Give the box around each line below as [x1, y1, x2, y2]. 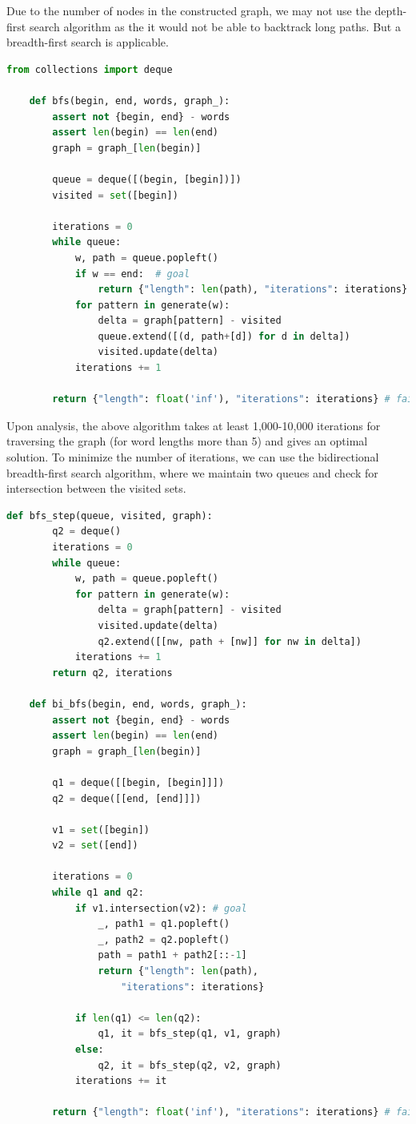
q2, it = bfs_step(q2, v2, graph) [98, 1059, 282, 1071]
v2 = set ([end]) [52, 840, 138, 852]
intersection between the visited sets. [6, 480, 186, 497]
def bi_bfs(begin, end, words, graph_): [29, 698, 247, 710]
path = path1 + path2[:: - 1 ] [98, 949, 247, 961]
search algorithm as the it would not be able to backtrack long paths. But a [29, 18, 401, 34]
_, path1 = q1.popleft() [98, 918, 230, 930]
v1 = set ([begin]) [52, 824, 150, 836]
